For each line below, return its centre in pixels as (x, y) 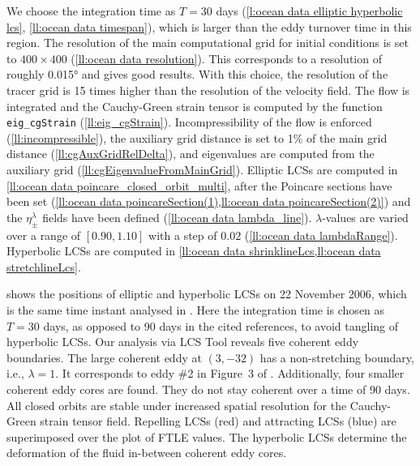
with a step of (183, 235)
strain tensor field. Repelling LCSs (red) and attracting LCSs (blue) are (218, 421)
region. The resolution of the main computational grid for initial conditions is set (208, 43)
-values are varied (365, 217)
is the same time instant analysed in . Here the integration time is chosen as (196, 309)
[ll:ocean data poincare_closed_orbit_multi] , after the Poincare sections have (199, 185)
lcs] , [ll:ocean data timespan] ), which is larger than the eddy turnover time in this (209, 26)
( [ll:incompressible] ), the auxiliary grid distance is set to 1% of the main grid (197, 137)
